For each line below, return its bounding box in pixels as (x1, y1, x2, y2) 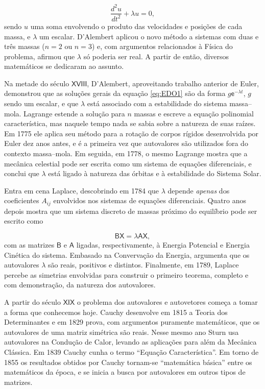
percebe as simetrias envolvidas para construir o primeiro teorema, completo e (4, 269, 249, 280)
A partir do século (4, 297, 61, 307)
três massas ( (4, 41, 45, 52)
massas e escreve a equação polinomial (134, 108, 254, 118)
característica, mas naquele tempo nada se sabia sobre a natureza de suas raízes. (4, 118, 256, 129)
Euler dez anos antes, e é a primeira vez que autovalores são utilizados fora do (4, 138, 248, 149)
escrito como (4, 215, 43, 226)
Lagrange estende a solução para (23, 108, 125, 118)
